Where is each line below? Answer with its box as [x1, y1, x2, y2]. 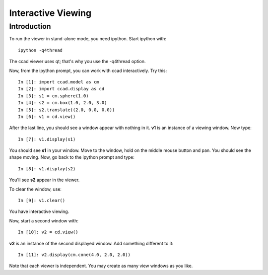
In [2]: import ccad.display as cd [18, 86, 105, 92]
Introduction [9, 22, 51, 31]
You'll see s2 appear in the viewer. [9, 177, 80, 183]
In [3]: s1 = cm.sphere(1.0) [18, 93, 89, 99]
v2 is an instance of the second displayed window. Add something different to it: [9, 240, 174, 246]
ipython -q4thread [18, 47, 63, 53]
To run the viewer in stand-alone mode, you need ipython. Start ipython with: [9, 36, 166, 42]
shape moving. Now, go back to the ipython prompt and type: [9, 154, 135, 160]
